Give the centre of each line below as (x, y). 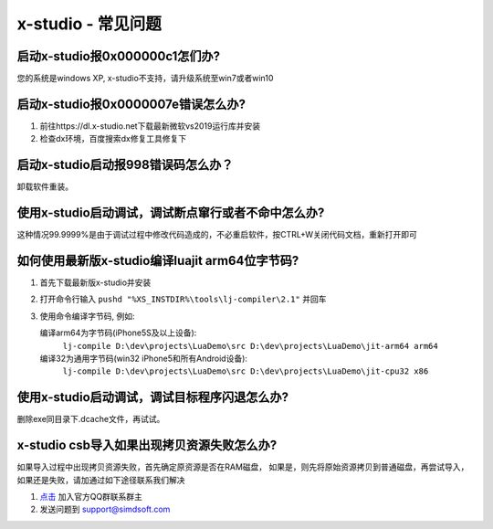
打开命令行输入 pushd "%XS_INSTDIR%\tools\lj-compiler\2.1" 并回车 (183, 299)
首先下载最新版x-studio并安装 (95, 282)
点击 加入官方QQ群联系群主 (91, 497)
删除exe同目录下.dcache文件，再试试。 (91, 419)
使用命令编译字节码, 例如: (88, 316)
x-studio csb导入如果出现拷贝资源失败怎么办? (147, 445)
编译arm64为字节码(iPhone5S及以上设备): (118, 333)
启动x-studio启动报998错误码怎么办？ (125, 165)
